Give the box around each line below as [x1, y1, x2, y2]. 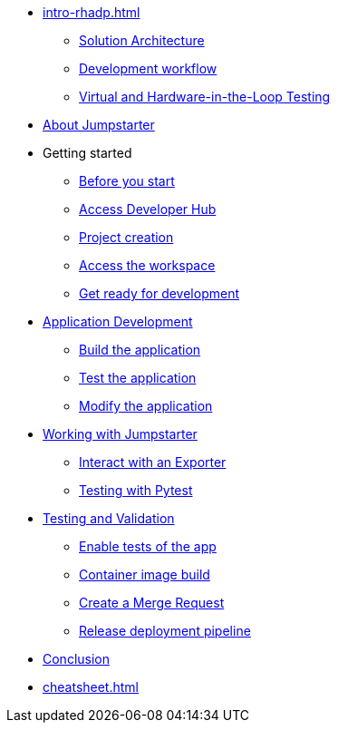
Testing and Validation [43, 511, 175, 526]
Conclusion [43, 651, 111, 667]
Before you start [79, 173, 175, 189]
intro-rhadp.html [43, 5, 140, 20]
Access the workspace [79, 258, 216, 273]
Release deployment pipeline [79, 623, 251, 638]
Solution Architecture [79, 33, 205, 48]
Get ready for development [79, 286, 239, 301]
